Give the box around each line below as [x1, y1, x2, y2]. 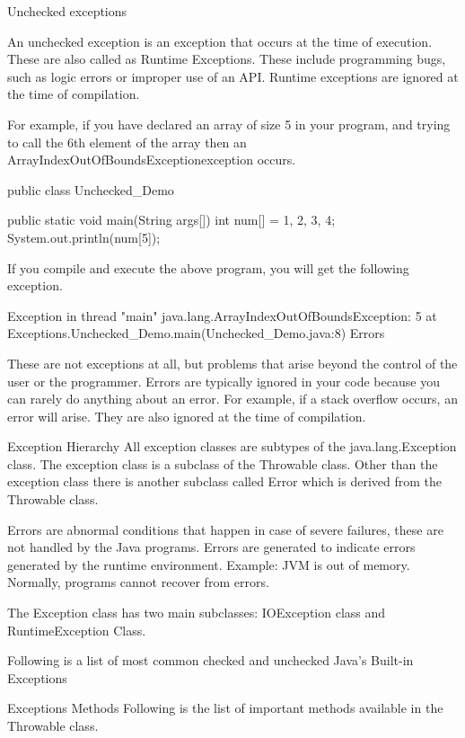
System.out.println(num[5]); [7, 227, 161, 246]
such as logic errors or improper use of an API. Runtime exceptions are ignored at [7, 67, 459, 85]
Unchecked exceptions [7, 2, 127, 20]
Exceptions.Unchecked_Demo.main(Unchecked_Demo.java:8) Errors [7, 324, 385, 342]
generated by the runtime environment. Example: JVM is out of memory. [7, 555, 410, 574]
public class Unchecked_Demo [7, 180, 174, 199]
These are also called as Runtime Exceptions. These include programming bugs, [7, 49, 446, 68]
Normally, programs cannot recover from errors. [7, 573, 269, 591]
